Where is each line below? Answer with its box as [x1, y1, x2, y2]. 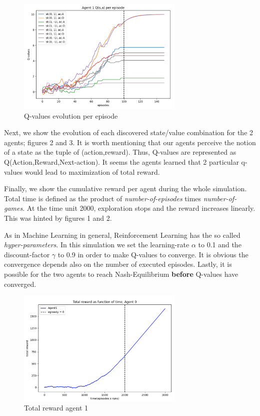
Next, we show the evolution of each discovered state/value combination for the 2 [4, 127, 253, 138]
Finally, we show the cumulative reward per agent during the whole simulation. [4, 183, 247, 194]
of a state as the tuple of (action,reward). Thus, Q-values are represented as [4, 147, 236, 157]
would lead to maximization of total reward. [24, 166, 160, 177]
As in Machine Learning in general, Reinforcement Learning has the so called [4, 229, 240, 240]
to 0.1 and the [198, 239, 241, 250]
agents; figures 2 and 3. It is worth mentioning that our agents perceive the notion [4, 137, 256, 147]
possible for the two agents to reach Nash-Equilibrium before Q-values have [4, 268, 238, 279]
